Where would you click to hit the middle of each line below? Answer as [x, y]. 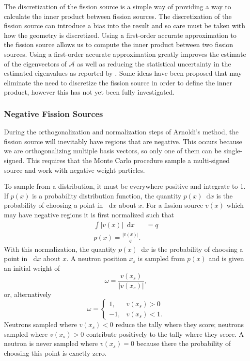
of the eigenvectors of [35, 63]
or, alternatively [28, 294]
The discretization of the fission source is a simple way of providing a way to [117, 6]
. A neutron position [97, 258]
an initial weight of [32, 268]
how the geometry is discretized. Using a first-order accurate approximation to [120, 35]
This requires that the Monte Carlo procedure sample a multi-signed [128, 160]
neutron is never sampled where [51, 343]
